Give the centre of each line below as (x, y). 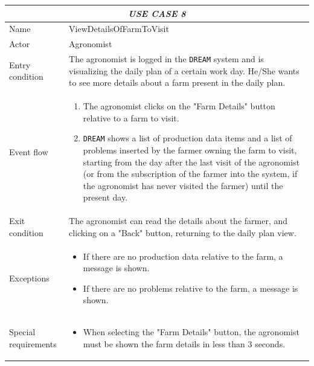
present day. (105, 197)
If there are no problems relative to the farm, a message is (191, 288)
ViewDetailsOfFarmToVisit (119, 29)
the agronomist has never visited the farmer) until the (183, 185)
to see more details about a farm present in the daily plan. (177, 82)
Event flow (29, 151)
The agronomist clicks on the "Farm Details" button (179, 106)
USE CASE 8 (157, 13)
